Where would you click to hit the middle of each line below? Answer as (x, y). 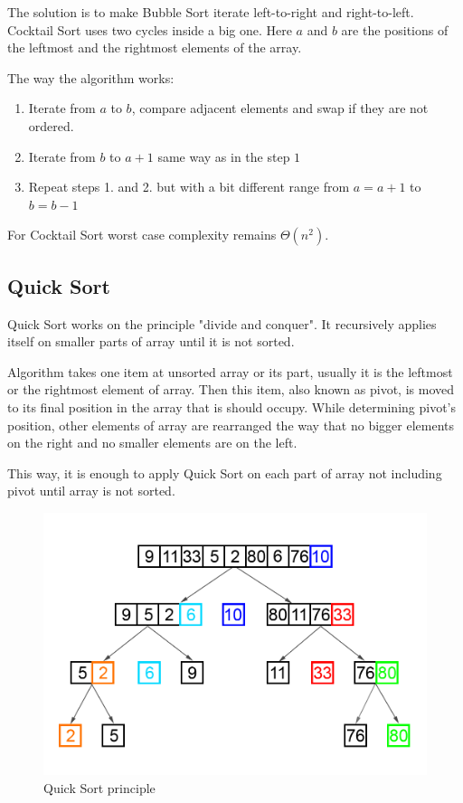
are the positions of (395, 29)
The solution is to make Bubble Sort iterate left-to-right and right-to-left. (211, 12)
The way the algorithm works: (91, 77)
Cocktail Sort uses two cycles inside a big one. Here (150, 29)
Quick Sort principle (99, 787)
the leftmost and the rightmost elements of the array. (155, 47)
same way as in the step (224, 156)
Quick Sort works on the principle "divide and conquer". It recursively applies (222, 323)
